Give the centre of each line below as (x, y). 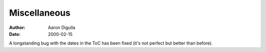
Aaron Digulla (62, 27)
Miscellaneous (40, 13)
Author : (17, 27)
